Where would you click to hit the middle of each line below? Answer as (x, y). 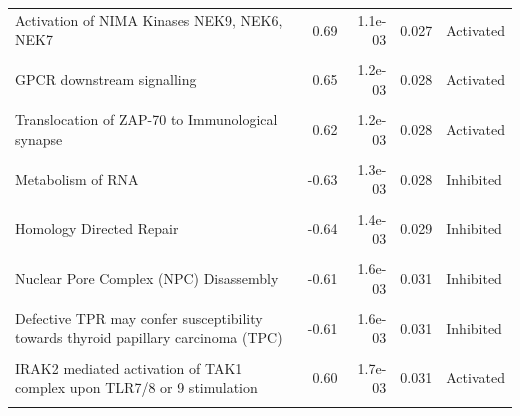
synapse (39, 138)
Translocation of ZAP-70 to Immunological (146, 119)
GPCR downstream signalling (106, 79)
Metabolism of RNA (77, 178)
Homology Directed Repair (97, 228)
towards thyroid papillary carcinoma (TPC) (149, 337)
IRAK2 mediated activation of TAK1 (129, 367)
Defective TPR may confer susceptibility (139, 317)
